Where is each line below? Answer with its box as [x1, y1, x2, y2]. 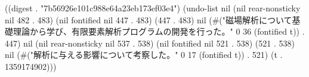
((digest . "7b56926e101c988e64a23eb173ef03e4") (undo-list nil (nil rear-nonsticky [5, 2, 301, 14]
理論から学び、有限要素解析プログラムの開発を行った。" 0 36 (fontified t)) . [13, 25, 305, 38]
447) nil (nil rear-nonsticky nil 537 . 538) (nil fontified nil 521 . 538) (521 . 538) [5, 36, 295, 49]
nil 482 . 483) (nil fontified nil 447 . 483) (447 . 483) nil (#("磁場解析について [5, 13, 292, 26]
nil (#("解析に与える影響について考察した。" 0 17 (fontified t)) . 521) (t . [5, 48, 283, 61]
